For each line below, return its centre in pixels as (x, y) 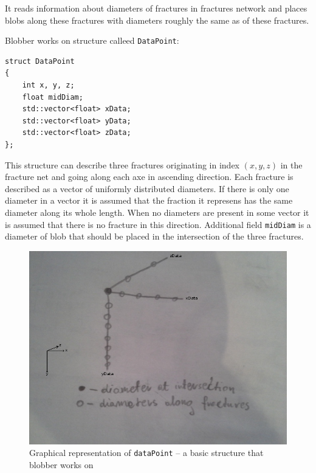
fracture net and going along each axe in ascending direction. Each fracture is (149, 177)
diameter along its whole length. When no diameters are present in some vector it (157, 212)
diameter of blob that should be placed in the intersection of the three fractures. (154, 236)
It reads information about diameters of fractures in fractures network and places (156, 8)
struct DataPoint (40, 61)
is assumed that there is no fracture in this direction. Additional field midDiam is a (158, 224)
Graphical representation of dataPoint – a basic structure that (146, 453)
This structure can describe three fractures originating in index (122, 164)
